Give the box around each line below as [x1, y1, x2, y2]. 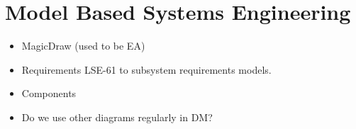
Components [21, 86, 77, 101]
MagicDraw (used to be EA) [21, 38, 145, 53]
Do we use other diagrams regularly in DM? [21, 109, 213, 124]
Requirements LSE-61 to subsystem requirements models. [21, 62, 272, 77]
